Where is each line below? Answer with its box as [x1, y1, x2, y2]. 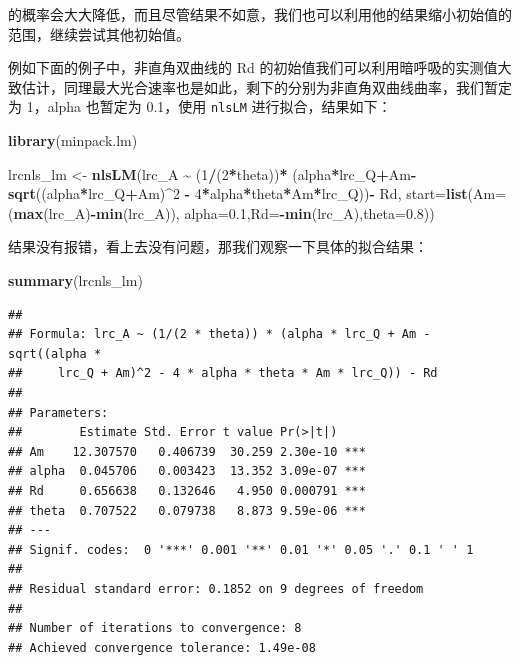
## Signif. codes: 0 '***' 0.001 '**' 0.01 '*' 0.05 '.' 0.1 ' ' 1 [8, 542, 474, 557]
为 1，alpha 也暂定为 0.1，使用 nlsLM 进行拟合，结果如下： [8, 96, 392, 117]
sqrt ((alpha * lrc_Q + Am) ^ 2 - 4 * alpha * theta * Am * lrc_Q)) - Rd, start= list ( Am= [8, 183, 507, 204]
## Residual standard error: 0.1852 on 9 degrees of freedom [8, 581, 424, 596]
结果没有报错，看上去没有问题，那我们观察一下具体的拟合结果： [8, 236, 428, 257]
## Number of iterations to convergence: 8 [8, 621, 302, 636]
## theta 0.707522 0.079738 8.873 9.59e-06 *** [8, 503, 366, 518]
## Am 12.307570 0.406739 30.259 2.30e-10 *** [8, 444, 366, 459]
